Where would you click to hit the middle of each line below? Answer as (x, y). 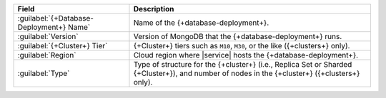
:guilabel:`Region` (47, 55)
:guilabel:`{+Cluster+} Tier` (63, 46)
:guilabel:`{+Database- (56, 18)
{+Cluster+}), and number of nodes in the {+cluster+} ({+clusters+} (247, 73)
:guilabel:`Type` (44, 73)
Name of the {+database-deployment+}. (201, 23)
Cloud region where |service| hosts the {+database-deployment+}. (246, 55)
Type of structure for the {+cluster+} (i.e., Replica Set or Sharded (243, 64)
